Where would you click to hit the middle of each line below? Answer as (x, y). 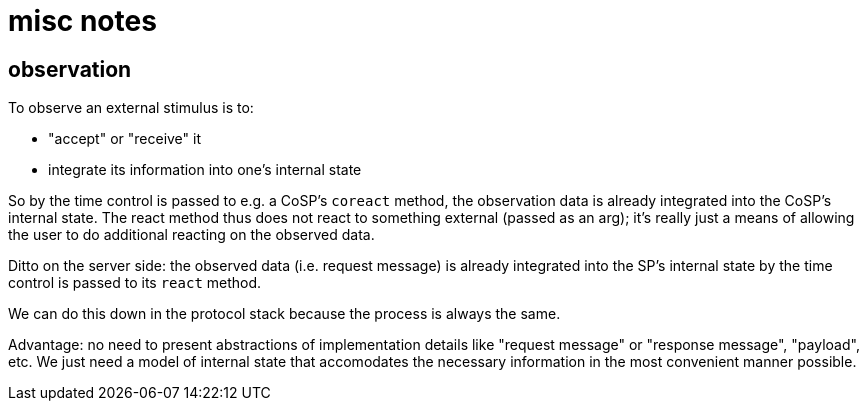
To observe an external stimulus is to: (131, 108)
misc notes (82, 21)
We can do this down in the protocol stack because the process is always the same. (284, 314)
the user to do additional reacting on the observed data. (191, 235)
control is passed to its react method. (135, 283)
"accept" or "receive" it (125, 139)
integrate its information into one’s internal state (205, 170)
